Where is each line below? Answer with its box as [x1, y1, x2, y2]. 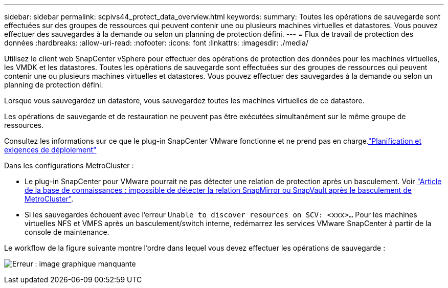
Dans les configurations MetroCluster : [4, 161, 134, 170]
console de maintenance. [25, 228, 109, 236]
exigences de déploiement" [4, 145, 97, 154]
